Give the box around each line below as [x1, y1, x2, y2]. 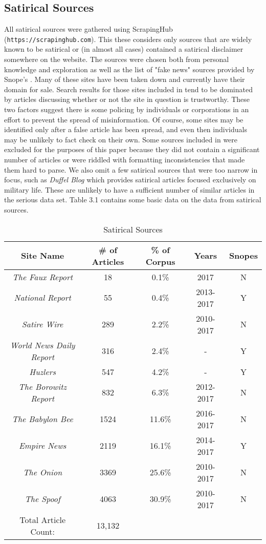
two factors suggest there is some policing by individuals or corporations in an [4, 104, 249, 115]
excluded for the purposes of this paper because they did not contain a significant [4, 144, 260, 155]
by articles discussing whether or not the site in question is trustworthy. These [4, 94, 250, 104]
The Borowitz [18, 380, 66, 392]
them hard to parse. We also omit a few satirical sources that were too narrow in [4, 164, 258, 175]
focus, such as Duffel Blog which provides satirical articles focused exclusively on [4, 174, 256, 185]
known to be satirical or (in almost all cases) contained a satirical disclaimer [4, 44, 243, 54]
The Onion [23, 466, 62, 478]
